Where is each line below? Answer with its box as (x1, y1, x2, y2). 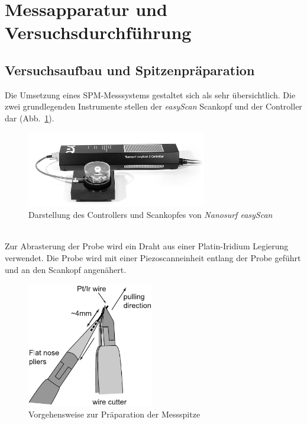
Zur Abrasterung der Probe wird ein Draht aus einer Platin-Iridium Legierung (5, 240, 289, 252)
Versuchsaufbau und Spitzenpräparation (5, 60, 255, 79)
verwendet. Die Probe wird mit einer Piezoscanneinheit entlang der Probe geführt (5, 251, 301, 264)
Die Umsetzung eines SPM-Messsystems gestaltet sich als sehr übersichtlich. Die (5, 88, 296, 101)
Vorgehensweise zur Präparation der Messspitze (28, 408, 201, 420)
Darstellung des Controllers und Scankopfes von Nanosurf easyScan (28, 208, 273, 221)
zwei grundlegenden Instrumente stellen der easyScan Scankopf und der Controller (5, 100, 302, 113)
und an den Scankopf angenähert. (5, 263, 127, 275)
